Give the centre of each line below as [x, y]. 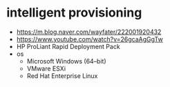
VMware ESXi [46, 68]
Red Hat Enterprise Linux [62, 76]
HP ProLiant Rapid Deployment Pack [68, 46]
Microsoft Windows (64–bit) [66, 61]
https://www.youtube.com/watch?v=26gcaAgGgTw [90, 39]
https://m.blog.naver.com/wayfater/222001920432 [89, 32]
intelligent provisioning [74, 13]
